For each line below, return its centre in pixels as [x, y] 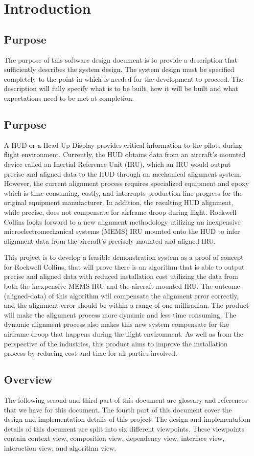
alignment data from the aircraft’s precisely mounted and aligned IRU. [110, 240]
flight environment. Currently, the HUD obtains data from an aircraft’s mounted [125, 154]
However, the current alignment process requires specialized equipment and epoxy [127, 183]
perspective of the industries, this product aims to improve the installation [116, 343]
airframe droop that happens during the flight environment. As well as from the [124, 334]
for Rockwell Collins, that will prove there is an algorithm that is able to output [124, 266]
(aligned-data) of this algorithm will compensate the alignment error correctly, [121, 295]
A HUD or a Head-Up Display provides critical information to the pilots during [123, 145]
